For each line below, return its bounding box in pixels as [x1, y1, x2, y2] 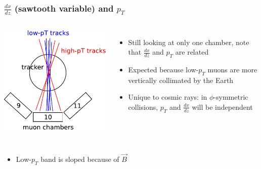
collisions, [128, 101, 158, 112]
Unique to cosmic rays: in [128, 92, 207, 102]
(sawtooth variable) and [14, 2, 114, 14]
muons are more [207, 64, 257, 74]
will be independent [192, 101, 253, 112]
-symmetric [213, 92, 248, 102]
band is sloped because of [40, 153, 119, 164]
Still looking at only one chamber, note [128, 36, 249, 47]
